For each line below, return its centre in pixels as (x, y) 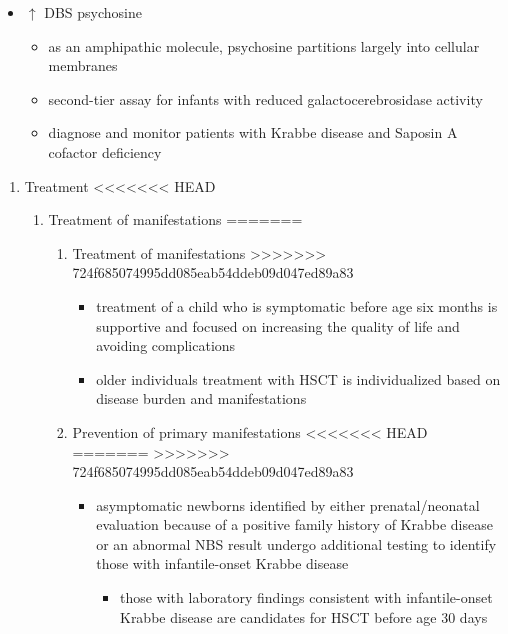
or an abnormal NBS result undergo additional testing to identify (296, 543)
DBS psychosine (93, 12)
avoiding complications (166, 345)
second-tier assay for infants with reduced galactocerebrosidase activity (265, 98)
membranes (83, 65)
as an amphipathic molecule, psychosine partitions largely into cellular (264, 45)
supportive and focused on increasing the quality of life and (278, 325)
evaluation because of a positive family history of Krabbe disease (294, 524)
